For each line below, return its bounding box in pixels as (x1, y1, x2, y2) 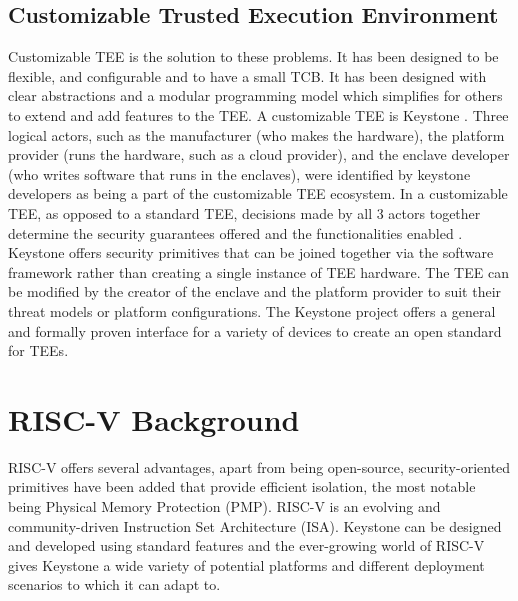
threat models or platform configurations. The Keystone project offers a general (8, 300, 496, 321)
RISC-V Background (8, 398, 300, 439)
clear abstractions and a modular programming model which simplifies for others (8, 85, 503, 106)
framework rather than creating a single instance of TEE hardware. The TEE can (8, 261, 509, 282)
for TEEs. (8, 340, 69, 361)
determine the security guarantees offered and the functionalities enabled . (8, 222, 463, 243)
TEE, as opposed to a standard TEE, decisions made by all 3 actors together (8, 202, 481, 223)
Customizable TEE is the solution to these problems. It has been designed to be (8, 46, 499, 67)
